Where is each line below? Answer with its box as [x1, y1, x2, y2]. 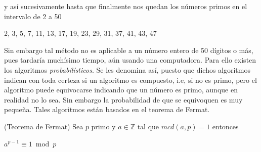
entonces [212, 121, 239, 131]
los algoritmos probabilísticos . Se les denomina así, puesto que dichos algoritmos [4, 64, 250, 75]
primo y [91, 121, 116, 131]
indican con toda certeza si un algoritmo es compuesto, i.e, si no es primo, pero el [4, 74, 257, 85]
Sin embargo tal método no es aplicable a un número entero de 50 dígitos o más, [4, 44, 253, 55]
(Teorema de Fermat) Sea [4, 121, 83, 131]
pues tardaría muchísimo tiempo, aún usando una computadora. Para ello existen [4, 55, 256, 65]
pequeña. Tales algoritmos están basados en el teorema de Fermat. [4, 104, 210, 115]
